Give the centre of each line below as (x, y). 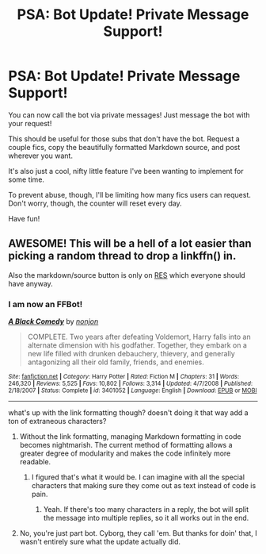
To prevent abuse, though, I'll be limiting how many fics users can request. (130, 194)
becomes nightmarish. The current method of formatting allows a (126, 445)
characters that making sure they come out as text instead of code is (144, 486)
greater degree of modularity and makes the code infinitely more (125, 453)
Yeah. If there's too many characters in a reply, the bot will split (146, 510)
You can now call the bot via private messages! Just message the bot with (129, 115)
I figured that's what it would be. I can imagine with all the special (138, 477)
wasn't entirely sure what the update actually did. (100, 542)
